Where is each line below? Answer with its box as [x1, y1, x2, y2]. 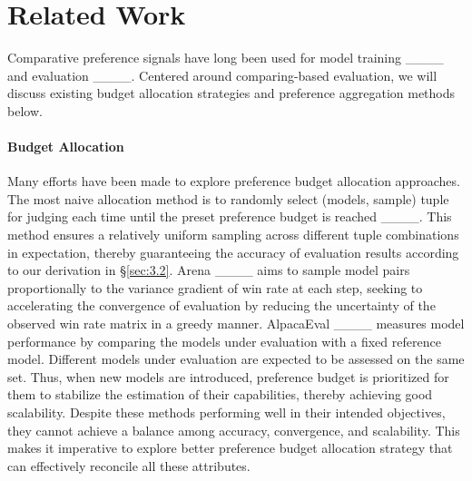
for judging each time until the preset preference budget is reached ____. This [7, 207, 452, 226]
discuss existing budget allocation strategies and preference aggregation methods [7, 83, 456, 103]
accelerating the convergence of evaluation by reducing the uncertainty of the [7, 296, 436, 315]
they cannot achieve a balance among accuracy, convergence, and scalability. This [7, 420, 460, 439]
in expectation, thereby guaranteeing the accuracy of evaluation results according [7, 242, 459, 261]
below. [7, 101, 43, 120]
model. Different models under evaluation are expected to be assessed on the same [7, 349, 465, 368]
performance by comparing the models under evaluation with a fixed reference [7, 331, 441, 350]
